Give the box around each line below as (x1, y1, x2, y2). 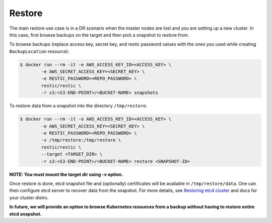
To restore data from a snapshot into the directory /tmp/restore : (9, 103, 147, 109)
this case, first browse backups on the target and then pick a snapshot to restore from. (9, 32, 189, 38)
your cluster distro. (9, 194, 49, 200)
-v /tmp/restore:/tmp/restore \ (41, 137, 121, 143)
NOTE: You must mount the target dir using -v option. (9, 171, 123, 177)
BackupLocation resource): (9, 48, 70, 54)
